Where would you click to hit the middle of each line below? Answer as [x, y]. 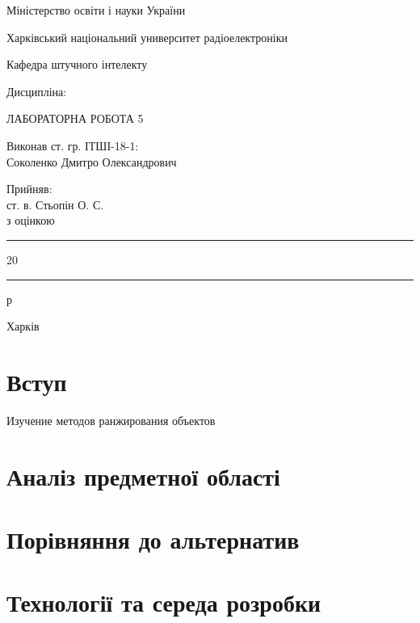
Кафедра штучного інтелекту [77, 64]
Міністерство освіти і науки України [96, 10]
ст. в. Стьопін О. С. [55, 204]
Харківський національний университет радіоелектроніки [147, 37]
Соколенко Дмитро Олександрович [92, 161]
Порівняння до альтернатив [153, 539]
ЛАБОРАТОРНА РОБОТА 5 [75, 118]
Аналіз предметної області [143, 476]
